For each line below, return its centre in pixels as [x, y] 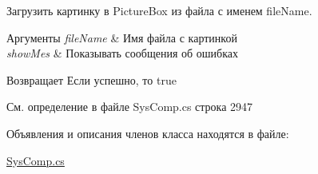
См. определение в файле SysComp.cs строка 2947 [130, 107]
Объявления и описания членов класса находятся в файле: [148, 133]
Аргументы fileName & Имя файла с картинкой [122, 37]
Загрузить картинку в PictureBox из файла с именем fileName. [159, 10]
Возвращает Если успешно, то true [91, 79]
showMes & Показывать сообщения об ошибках [122, 53]
